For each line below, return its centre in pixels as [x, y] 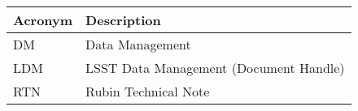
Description [123, 20]
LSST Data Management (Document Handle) [215, 68]
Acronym [43, 20]
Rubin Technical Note [148, 91]
